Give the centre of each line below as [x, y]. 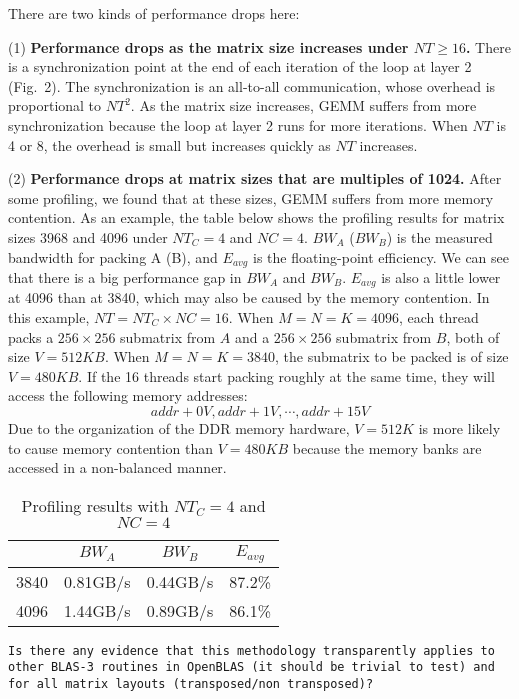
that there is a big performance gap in [125, 276]
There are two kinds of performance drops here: [154, 13]
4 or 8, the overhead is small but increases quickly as [169, 144]
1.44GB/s [97, 610]
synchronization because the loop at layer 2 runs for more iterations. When [238, 124]
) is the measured [439, 236]
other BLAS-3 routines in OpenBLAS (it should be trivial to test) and [251, 667]
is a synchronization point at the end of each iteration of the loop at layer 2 [240, 66]
